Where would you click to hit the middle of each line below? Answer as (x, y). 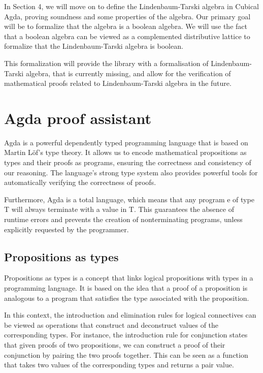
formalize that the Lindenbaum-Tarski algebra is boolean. (94, 46)
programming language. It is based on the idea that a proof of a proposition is (126, 288)
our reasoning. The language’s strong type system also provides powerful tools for (131, 172)
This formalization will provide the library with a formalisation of (106, 63)
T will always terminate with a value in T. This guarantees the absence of (119, 209)
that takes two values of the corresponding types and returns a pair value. (119, 365)
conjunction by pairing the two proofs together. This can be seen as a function (126, 354)
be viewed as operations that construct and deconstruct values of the (111, 324)
